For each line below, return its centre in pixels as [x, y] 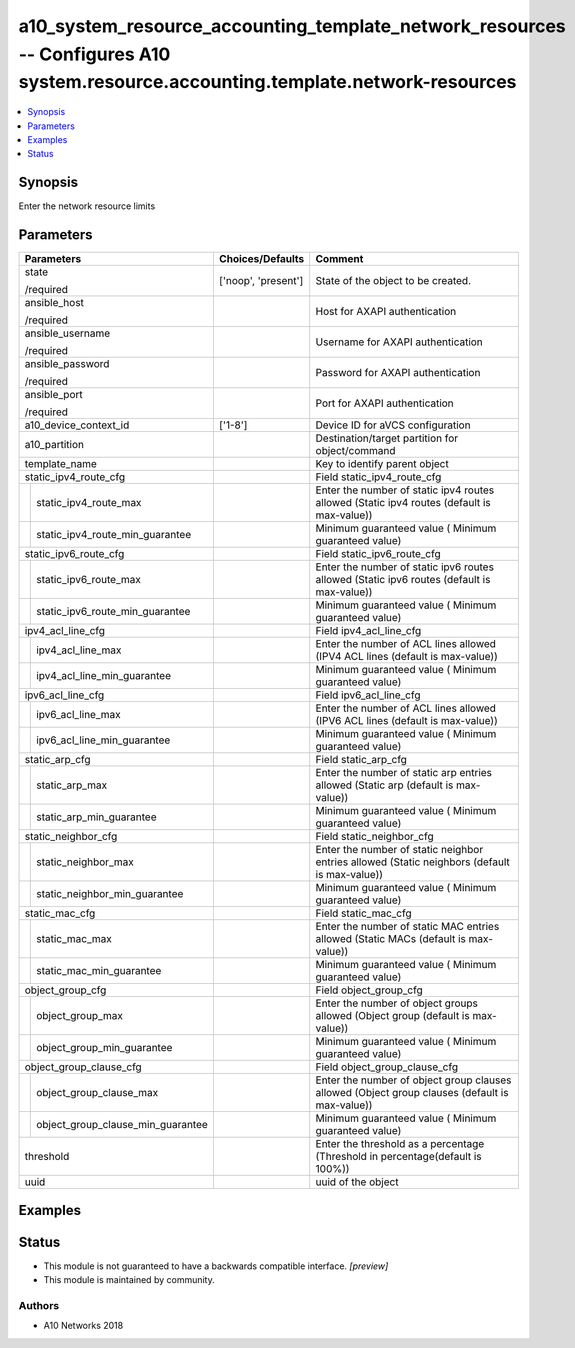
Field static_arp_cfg [361, 760]
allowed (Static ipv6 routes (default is [403, 580]
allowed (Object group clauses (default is [412, 1093]
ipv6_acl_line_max [78, 715]
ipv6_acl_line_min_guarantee [103, 740]
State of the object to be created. [393, 281]
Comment [339, 259]
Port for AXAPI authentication [384, 403]
